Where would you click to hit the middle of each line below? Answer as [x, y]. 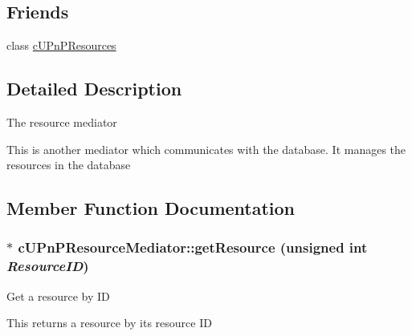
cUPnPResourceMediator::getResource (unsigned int [193, 247]
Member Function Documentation [151, 208]
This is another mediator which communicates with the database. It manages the [206, 149]
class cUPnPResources [61, 45]
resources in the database [69, 165]
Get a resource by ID [58, 296]
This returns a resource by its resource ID [109, 323]
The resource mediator [62, 122]
